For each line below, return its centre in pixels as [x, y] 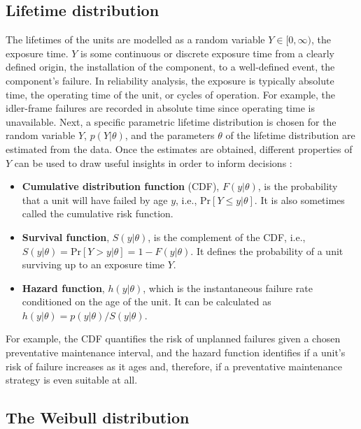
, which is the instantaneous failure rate [228, 288]
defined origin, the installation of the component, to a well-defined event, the [170, 67]
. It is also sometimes [299, 199]
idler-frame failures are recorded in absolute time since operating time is [160, 108]
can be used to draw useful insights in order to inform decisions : [153, 162]
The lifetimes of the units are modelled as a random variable [135, 39]
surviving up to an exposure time [93, 264]
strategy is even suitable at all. [72, 380]
